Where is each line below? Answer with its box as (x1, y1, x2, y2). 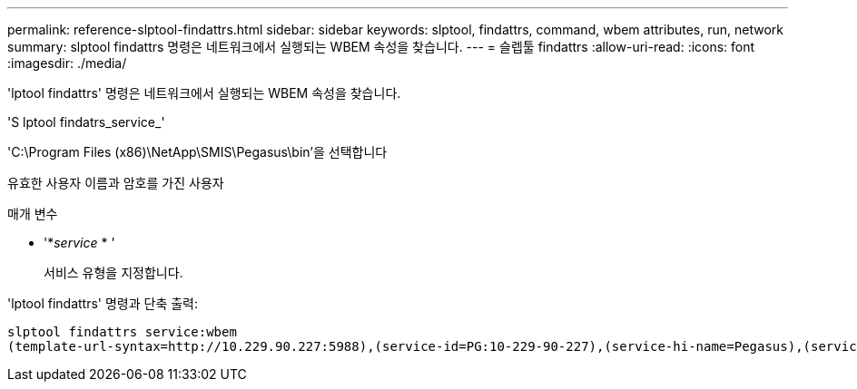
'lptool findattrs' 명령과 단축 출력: (7, 296, 199, 311)
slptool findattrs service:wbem (7, 325, 237, 339)
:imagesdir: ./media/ (7, 55, 127, 71)
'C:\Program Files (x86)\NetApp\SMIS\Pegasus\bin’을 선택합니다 (7, 144, 388, 160)
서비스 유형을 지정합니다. (44, 265, 183, 280)
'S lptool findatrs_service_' (7, 114, 165, 130)
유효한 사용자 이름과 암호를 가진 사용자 (7, 175, 224, 190)
